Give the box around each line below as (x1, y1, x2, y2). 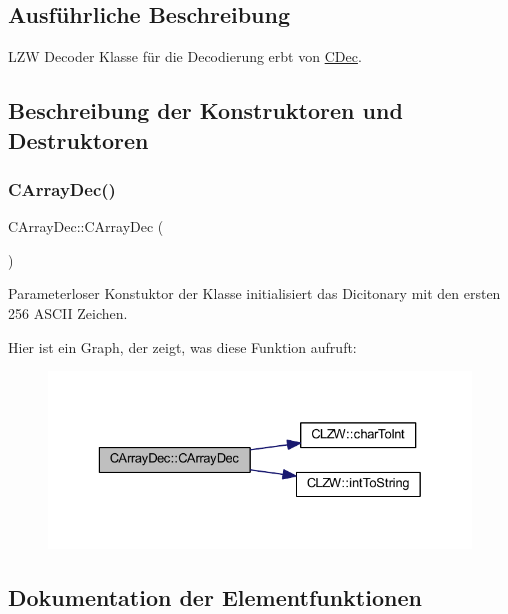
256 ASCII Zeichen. (8, 302, 128, 323)
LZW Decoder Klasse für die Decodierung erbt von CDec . (8, 46, 362, 67)
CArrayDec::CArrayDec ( (8, 216, 164, 237)
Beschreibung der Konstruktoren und (8, 95, 403, 126)
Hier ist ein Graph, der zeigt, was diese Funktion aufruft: (8, 336, 357, 357)
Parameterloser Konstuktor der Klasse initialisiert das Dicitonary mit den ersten (8, 283, 501, 304)
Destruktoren (8, 124, 149, 155)
